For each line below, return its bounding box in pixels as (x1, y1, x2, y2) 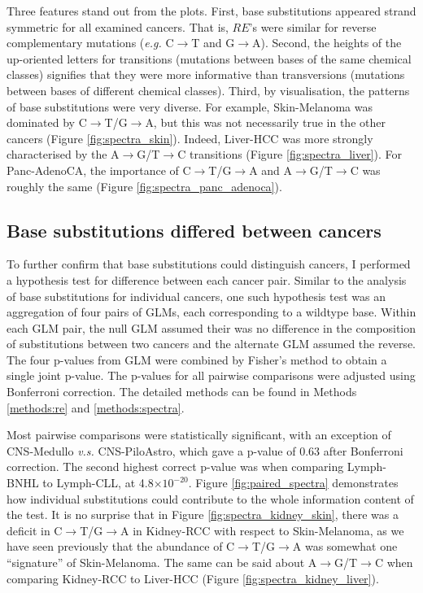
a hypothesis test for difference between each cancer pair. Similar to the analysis (7, 271, 407, 288)
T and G (191, 34, 235, 51)
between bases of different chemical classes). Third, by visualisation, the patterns (7, 81, 410, 98)
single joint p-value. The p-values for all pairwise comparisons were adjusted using (7, 367, 416, 384)
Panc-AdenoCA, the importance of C (7, 161, 191, 178)
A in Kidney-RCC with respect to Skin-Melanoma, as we (120, 521, 404, 538)
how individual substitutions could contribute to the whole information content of (7, 490, 414, 507)
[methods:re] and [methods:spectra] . (7, 399, 185, 416)
